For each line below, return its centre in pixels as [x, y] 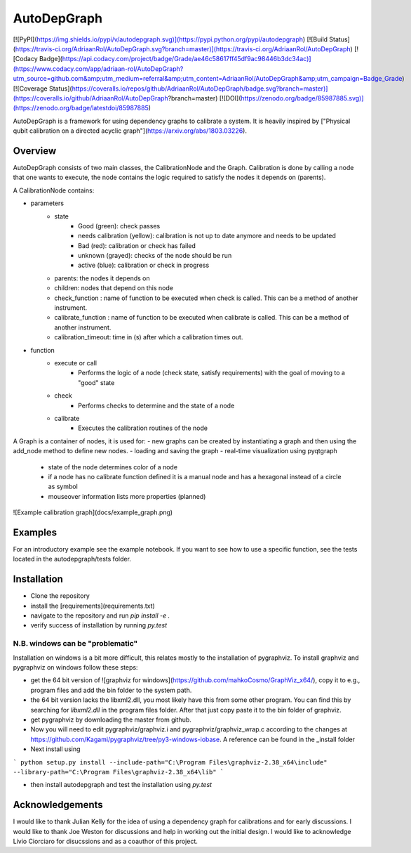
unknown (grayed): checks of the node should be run [155, 256]
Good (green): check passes [119, 226]
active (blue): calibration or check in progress [144, 265]
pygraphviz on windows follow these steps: [75, 667]
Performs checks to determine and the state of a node [156, 405]
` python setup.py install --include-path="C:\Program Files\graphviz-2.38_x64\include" [170, 762]
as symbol [63, 487]
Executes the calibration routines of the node [143, 428]
